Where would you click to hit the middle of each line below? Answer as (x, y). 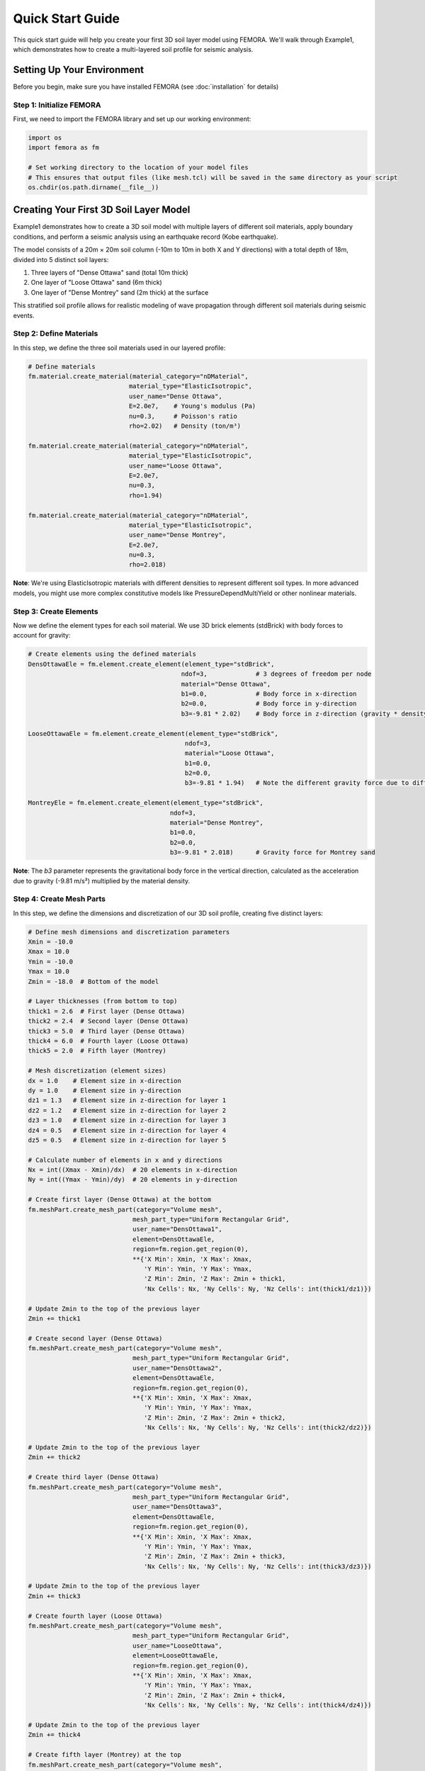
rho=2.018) (147, 565)
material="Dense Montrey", (216, 823)
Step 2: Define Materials (56, 334)
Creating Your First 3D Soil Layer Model (102, 210)
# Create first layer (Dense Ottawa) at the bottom (120, 1200)
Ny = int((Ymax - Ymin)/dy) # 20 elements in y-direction (132, 1180)
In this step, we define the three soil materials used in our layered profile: (119, 348)
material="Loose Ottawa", (229, 753)
